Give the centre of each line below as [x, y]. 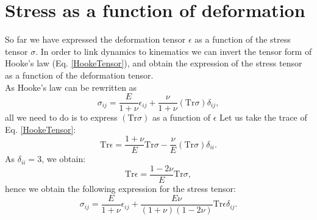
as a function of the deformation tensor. [79, 75]
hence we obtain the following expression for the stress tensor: [120, 189]
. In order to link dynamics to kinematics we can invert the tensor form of [174, 51]
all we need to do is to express [61, 117]
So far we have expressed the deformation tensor [95, 39]
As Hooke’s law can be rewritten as [71, 87]
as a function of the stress [243, 39]
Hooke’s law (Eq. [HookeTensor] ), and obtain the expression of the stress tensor [154, 63]
